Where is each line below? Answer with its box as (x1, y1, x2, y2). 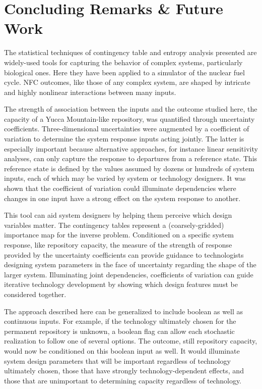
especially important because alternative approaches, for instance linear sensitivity (4, 143, 258, 154)
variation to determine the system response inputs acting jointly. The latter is (4, 133, 244, 144)
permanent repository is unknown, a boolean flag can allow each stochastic (4, 325, 235, 336)
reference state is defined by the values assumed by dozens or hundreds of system (4, 163, 254, 173)
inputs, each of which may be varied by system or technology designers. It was (4, 173, 246, 183)
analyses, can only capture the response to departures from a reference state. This (4, 153, 257, 164)
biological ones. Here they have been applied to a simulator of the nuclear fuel (4, 67, 245, 77)
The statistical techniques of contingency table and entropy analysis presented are (4, 47, 257, 58)
